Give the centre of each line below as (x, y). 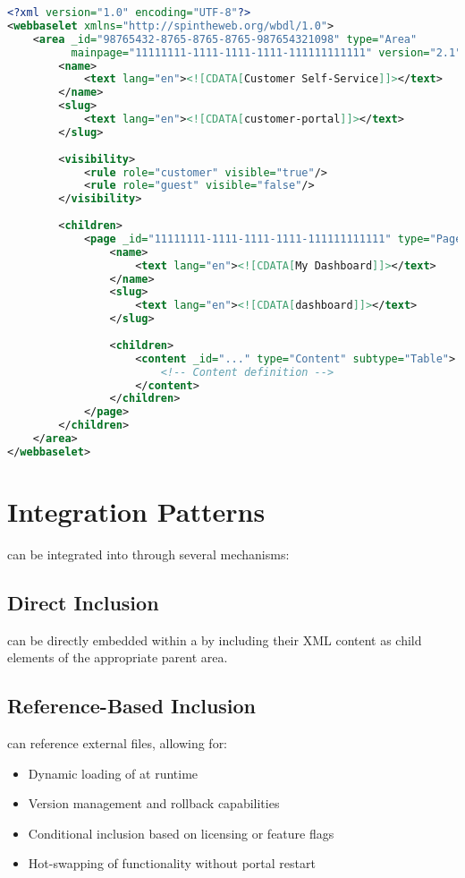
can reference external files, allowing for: (118, 743)
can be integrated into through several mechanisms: (148, 554)
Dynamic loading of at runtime (113, 773)
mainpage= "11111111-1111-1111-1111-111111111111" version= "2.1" (266, 52)
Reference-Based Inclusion (132, 706)
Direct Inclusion (83, 602)
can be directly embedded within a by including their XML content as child (215, 639)
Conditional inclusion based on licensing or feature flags (181, 833)
